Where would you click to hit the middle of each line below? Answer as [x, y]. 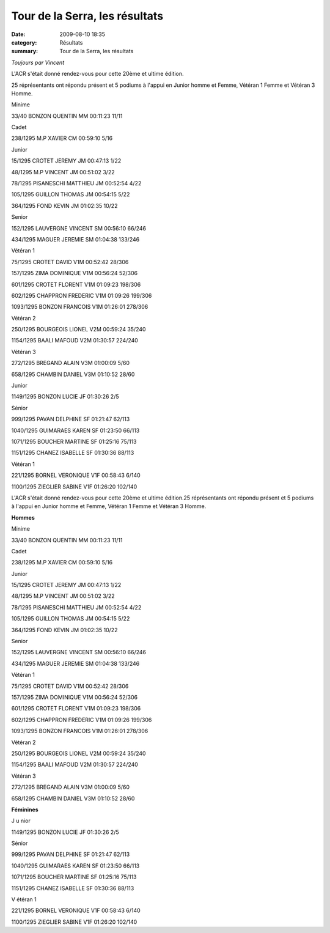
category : [24, 42]
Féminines [25, 809]
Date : [18, 34]
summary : [25, 51]
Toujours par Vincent [38, 62]
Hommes [23, 517]
